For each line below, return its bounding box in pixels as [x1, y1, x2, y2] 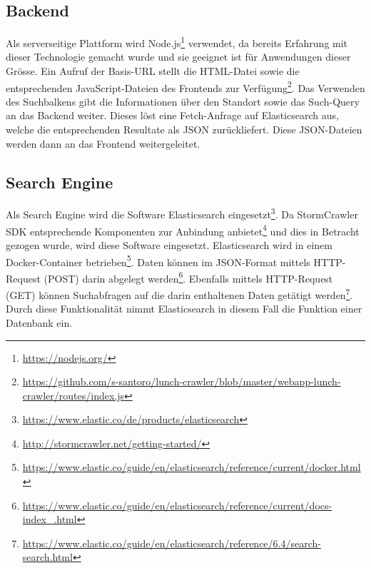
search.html [22, 549, 73, 564]
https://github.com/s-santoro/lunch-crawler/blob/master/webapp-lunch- [22, 374, 341, 389]
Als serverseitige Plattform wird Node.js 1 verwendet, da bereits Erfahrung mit [6, 34, 348, 50]
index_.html [22, 512, 77, 527]
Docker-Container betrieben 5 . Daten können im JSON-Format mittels [6, 252, 310, 269]
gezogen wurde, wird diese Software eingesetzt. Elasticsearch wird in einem [6, 237, 332, 252]
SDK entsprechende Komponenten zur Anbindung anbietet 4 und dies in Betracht [6, 221, 360, 238]
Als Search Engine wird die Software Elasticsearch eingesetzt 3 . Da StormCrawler [6, 205, 358, 222]
